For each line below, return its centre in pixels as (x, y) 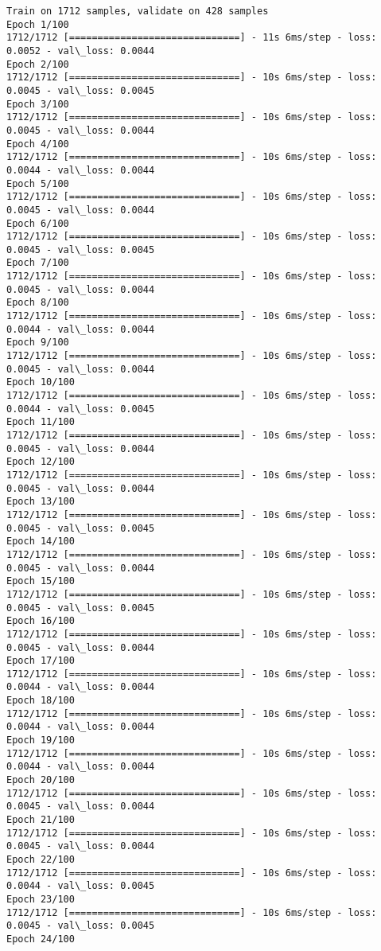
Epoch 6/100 (38, 223)
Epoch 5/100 (38, 183)
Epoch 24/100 (41, 939)
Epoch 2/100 (38, 64)
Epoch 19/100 (41, 741)
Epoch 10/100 (41, 382)
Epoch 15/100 (41, 581)
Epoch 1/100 (38, 24)
